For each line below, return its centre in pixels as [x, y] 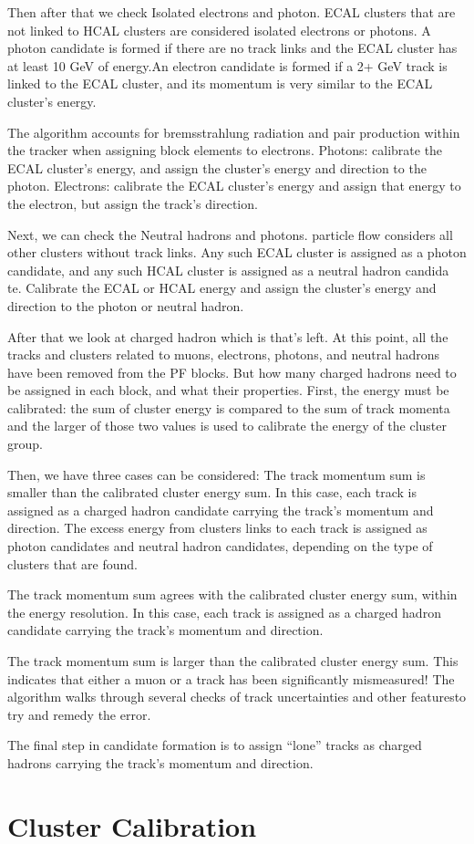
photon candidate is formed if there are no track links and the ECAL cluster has [232, 48]
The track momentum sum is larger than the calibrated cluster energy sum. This [233, 661]
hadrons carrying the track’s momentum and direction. [160, 762]
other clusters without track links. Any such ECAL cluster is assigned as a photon [237, 252]
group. [25, 444]
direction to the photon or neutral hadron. [126, 305]
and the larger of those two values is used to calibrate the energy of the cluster [227, 426]
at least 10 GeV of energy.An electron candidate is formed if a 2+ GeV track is [227, 65]
